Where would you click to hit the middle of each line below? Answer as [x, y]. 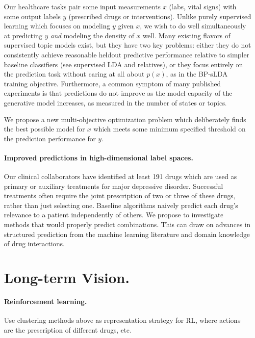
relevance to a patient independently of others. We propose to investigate [114, 215]
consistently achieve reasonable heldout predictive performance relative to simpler [127, 54]
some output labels [32, 16]
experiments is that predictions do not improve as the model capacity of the [118, 93]
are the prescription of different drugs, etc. [68, 329]
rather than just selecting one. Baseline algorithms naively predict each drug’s [121, 205]
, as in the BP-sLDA [197, 74]
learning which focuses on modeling [57, 26]
